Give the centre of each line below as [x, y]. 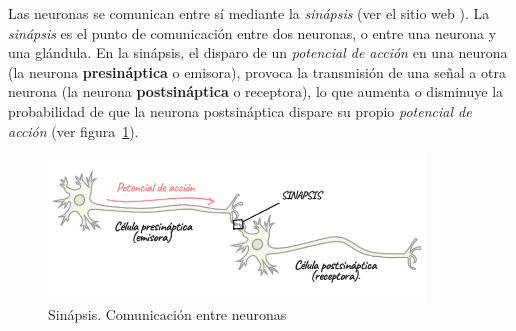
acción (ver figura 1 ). [73, 130]
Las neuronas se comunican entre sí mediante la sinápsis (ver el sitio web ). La [249, 13]
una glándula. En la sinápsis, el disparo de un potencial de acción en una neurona [258, 52]
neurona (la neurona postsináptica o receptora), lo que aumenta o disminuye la [256, 91]
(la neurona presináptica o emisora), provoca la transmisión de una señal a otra [257, 71]
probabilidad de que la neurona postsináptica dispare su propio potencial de [240, 110]
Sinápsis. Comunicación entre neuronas [167, 314]
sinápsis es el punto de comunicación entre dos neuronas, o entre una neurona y [252, 32]
